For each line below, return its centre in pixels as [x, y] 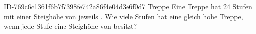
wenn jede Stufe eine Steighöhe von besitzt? [71, 26]
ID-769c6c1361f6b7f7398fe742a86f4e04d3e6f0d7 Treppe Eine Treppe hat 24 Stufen [128, 6]
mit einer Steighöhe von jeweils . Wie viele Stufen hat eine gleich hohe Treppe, [124, 16]
